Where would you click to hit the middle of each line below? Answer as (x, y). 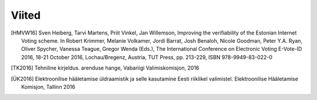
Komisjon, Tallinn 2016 (48, 87)
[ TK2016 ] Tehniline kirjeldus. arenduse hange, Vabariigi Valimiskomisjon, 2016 (105, 68)
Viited (26, 15)
